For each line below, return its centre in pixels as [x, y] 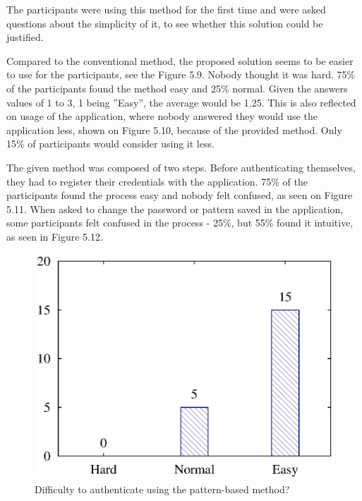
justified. [25, 37]
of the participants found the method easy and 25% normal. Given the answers [177, 88]
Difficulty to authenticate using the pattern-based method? [162, 489]
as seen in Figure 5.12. [55, 236]
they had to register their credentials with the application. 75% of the [157, 181]
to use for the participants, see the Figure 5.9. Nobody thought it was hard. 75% [181, 74]
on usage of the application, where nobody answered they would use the [162, 116]
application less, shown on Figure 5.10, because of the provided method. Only [174, 129]
